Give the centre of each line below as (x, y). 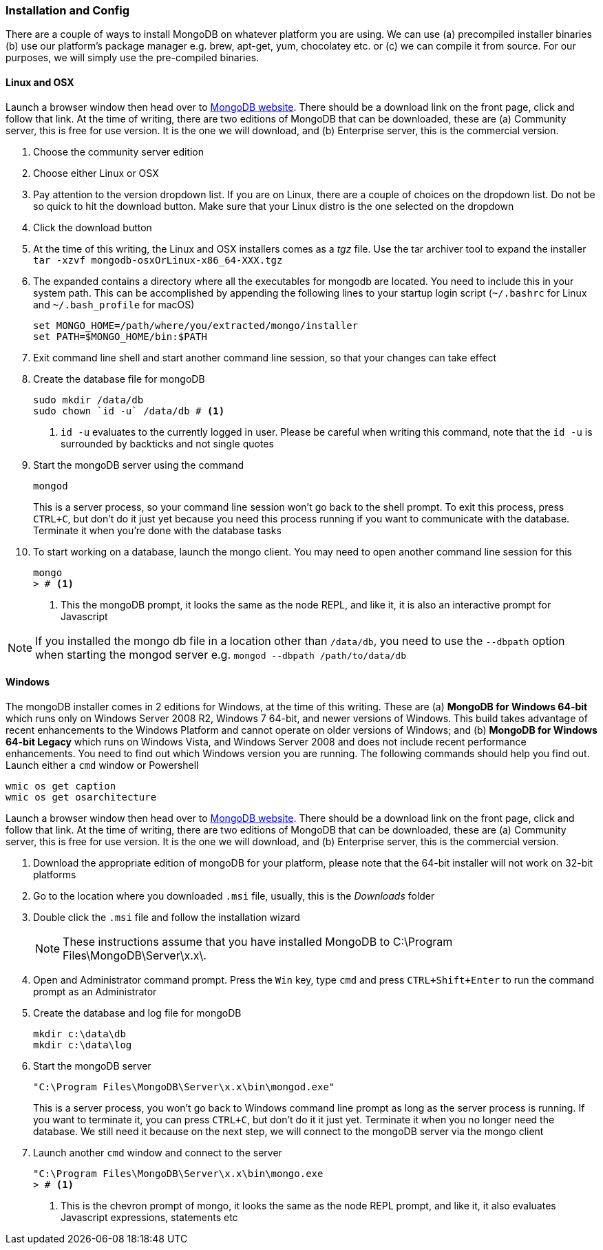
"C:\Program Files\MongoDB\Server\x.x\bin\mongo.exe (178, 1173)
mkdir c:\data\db (80, 1034)
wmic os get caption (61, 786)
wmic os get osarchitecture (81, 797)
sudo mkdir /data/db (88, 400)
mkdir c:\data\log (83, 1045)
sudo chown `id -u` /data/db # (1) (129, 411)
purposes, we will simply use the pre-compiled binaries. (133, 58)
